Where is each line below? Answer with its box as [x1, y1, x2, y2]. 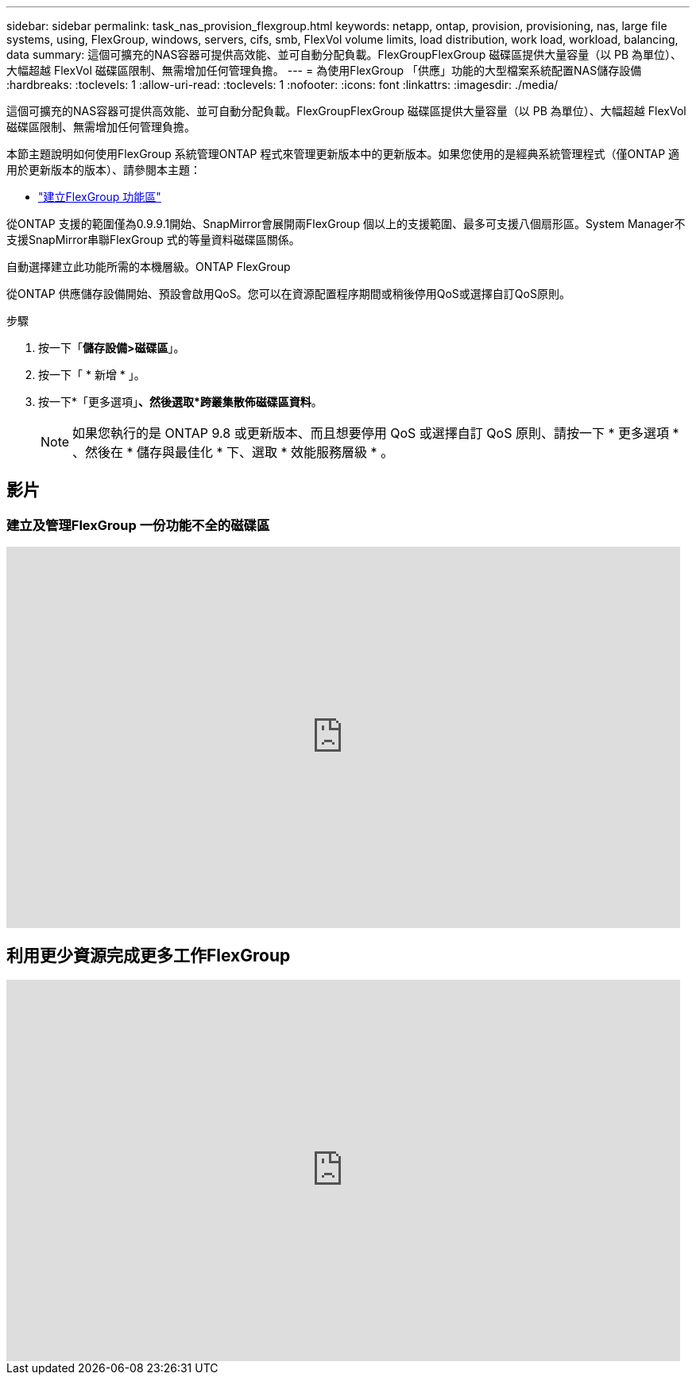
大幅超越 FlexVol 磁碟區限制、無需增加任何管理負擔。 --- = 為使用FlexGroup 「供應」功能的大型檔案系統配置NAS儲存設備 [6, 64, 642, 77]
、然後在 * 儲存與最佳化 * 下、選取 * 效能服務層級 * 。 [72, 444, 394, 460]
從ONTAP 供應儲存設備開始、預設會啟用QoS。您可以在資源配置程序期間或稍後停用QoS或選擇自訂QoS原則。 [6, 287, 570, 300]
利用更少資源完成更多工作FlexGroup [6, 945, 291, 965]
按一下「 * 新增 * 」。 [38, 368, 145, 381]
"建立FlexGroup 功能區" [38, 190, 161, 203]
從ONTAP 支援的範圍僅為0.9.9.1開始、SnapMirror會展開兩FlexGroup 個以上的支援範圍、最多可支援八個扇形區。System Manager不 [6, 217, 686, 230]
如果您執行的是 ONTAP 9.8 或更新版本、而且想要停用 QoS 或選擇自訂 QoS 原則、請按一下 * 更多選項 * [72, 425, 679, 441]
